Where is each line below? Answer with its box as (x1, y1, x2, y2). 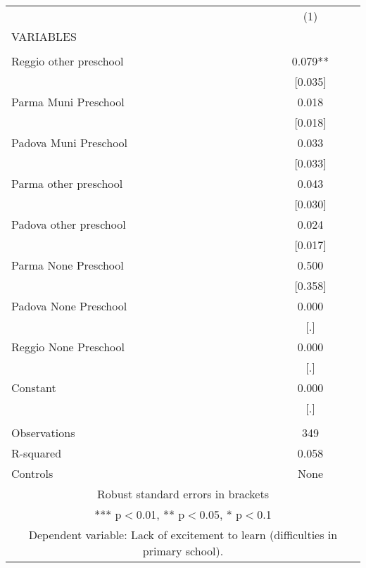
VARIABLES (11, 28, 77, 44)
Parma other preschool (11, 175, 123, 191)
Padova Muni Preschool (11, 134, 128, 151)
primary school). (142, 543, 224, 559)
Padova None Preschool (11, 298, 127, 314)
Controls (11, 465, 53, 481)
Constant (11, 379, 56, 396)
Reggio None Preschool (11, 339, 125, 355)
